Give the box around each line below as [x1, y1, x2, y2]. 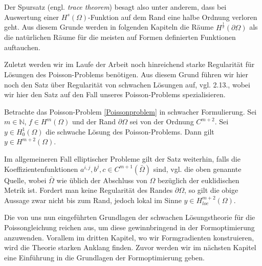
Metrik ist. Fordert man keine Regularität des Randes [4, 185, 173, 195]
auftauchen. [4, 41, 40, 52]
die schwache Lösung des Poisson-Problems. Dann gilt [46, 126, 214, 137]
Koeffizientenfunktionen [4, 163, 78, 174]
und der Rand [72, 116, 116, 127]
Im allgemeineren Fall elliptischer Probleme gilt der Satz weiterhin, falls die [4, 153, 241, 164]
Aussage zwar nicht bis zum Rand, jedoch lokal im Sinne [4, 194, 182, 205]
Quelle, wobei [4, 174, 47, 185]
